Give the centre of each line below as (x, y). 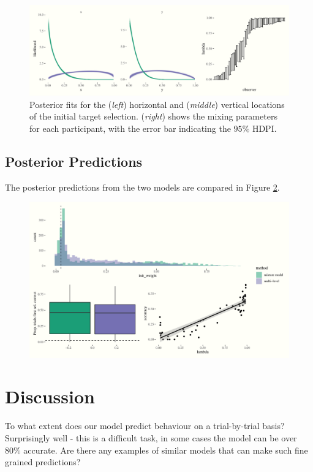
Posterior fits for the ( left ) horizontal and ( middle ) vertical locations (157, 104)
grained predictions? (43, 462)
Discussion (50, 396)
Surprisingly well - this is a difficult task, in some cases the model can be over (151, 437)
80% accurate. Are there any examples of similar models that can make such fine (156, 450)
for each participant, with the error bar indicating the (130, 128)
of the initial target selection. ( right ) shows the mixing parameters (153, 116)
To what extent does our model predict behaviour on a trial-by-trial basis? (145, 426)
